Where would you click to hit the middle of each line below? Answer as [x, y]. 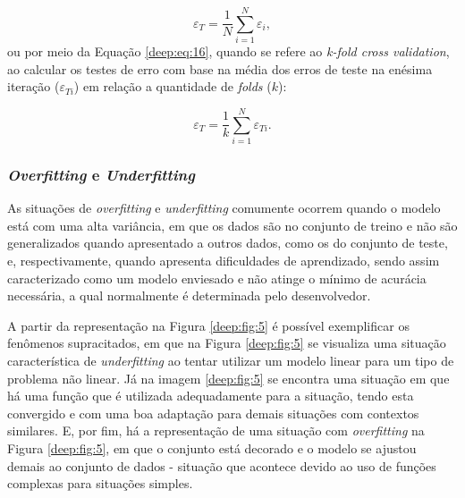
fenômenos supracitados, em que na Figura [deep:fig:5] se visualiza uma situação [227, 343]
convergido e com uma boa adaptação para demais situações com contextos [213, 413]
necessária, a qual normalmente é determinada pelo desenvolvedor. [189, 295]
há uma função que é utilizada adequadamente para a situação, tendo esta [211, 396]
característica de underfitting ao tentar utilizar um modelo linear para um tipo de [231, 360]
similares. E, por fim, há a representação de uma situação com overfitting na [216, 430]
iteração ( [34, 86]
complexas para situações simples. [100, 483]
